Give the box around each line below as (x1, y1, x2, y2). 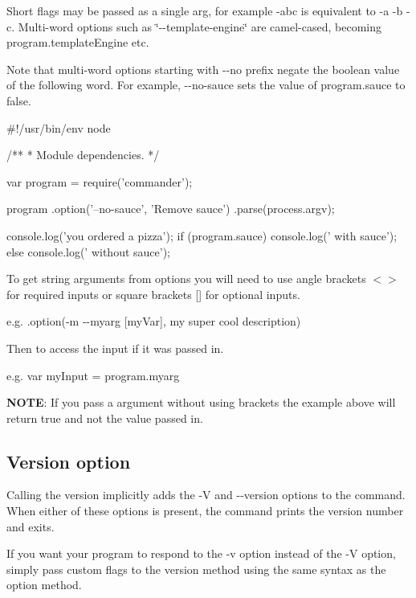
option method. (6, 576, 82, 593)
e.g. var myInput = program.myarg (6, 367, 180, 383)
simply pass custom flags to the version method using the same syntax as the (6, 560, 386, 577)
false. (6, 92, 31, 109)
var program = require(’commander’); (6, 173, 193, 190)
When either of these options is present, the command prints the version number (6, 502, 404, 519)
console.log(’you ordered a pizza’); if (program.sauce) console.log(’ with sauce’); (6, 227, 398, 244)
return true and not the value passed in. (6, 409, 203, 426)
